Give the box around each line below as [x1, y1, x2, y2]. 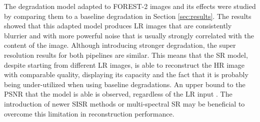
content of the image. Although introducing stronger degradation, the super [4, 40, 236, 50]
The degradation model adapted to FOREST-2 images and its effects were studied [4, 1, 256, 11]
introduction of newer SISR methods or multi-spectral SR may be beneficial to [4, 98, 245, 109]
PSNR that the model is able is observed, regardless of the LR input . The [4, 89, 232, 99]
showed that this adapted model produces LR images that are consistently [4, 20, 232, 31]
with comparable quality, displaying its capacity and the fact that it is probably [4, 69, 248, 80]
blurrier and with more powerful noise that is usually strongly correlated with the [4, 30, 254, 40]
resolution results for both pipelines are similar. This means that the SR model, [4, 49, 248, 60]
